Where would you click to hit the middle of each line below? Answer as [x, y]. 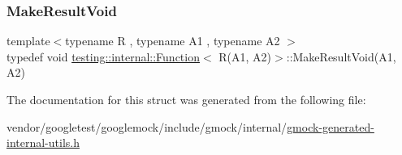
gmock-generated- [331, 126]
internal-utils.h [43, 142]
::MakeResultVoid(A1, [341, 56]
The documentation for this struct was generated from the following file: [186, 99]
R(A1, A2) [245, 56]
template [28, 41]
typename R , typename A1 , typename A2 [173, 41]
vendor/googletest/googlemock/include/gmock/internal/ [147, 126]
